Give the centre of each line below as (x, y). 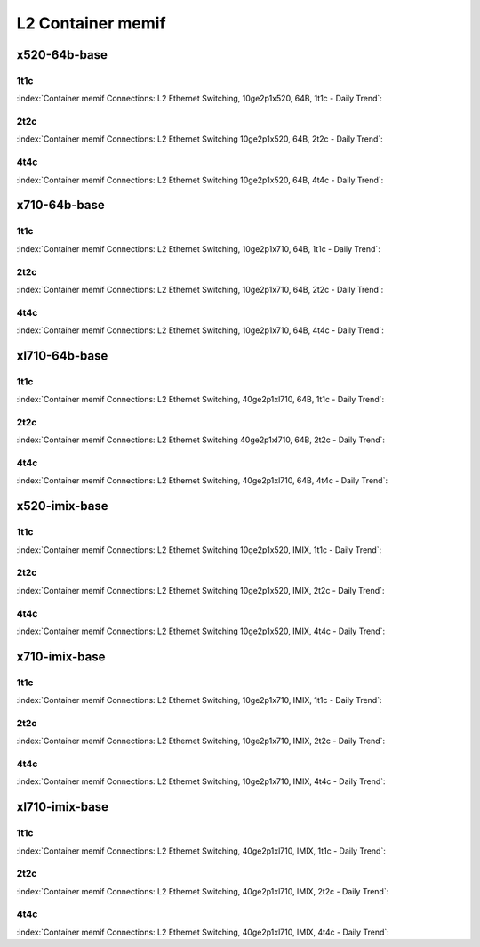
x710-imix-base (61, 656)
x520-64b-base (62, 55)
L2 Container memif (91, 23)
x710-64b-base (61, 205)
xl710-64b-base (62, 356)
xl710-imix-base (63, 807)
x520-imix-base (62, 506)
